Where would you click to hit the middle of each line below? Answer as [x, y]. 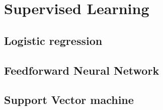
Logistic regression [53, 40]
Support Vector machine [69, 100]
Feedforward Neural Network [82, 70]
